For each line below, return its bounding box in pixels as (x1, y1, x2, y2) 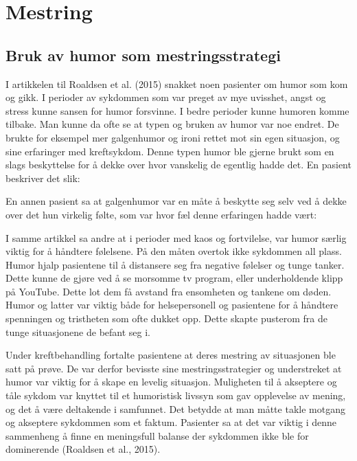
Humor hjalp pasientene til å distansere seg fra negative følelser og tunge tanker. (5, 257, 345, 271)
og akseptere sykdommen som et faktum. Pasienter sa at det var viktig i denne (5, 415, 337, 429)
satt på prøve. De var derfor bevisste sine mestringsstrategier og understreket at (5, 361, 342, 375)
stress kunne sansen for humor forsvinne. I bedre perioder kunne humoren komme (5, 103, 349, 117)
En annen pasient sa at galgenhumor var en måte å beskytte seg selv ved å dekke (5, 194, 347, 208)
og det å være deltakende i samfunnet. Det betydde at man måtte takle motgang (5, 401, 345, 416)
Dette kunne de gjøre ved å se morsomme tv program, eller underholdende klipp (5, 271, 343, 285)
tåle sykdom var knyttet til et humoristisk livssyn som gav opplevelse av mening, (5, 388, 346, 403)
